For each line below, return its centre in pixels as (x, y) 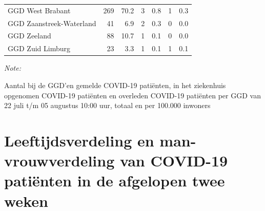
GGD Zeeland (29, 36)
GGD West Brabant (39, 10)
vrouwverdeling (59, 161)
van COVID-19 (174, 161)
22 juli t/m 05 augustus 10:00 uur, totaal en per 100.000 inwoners (107, 105)
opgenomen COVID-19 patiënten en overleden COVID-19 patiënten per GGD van (132, 95)
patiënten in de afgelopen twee (115, 181)
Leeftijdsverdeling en (79, 140)
